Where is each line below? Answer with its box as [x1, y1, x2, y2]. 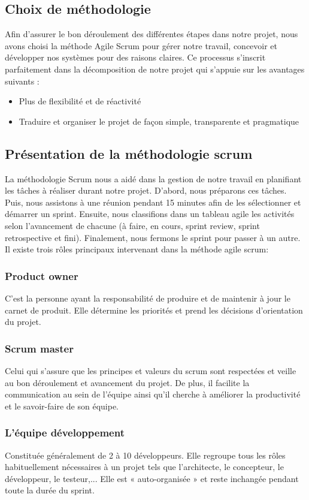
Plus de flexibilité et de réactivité [19, 95, 141, 107]
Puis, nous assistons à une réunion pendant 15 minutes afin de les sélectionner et [5, 195, 301, 208]
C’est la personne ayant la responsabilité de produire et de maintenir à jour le [5, 291, 290, 304]
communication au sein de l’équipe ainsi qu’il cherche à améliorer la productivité [5, 388, 301, 400]
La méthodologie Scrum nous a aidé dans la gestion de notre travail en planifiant [5, 172, 302, 185]
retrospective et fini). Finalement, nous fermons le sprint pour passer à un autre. [5, 231, 301, 243]
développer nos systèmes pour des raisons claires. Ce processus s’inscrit [5, 51, 266, 64]
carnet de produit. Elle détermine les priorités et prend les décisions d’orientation [5, 303, 303, 316]
